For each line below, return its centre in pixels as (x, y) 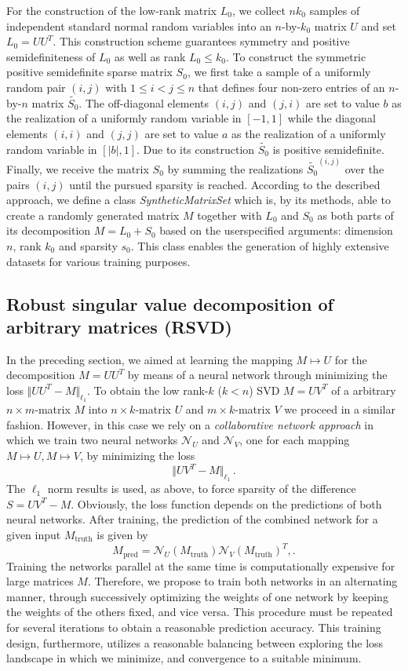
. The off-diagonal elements (144, 102)
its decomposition (49, 230)
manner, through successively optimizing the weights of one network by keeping (197, 596)
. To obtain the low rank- (148, 390)
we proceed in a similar (340, 409)
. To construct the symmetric (296, 56)
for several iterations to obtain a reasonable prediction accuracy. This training (194, 627)
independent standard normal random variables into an (139, 26)
